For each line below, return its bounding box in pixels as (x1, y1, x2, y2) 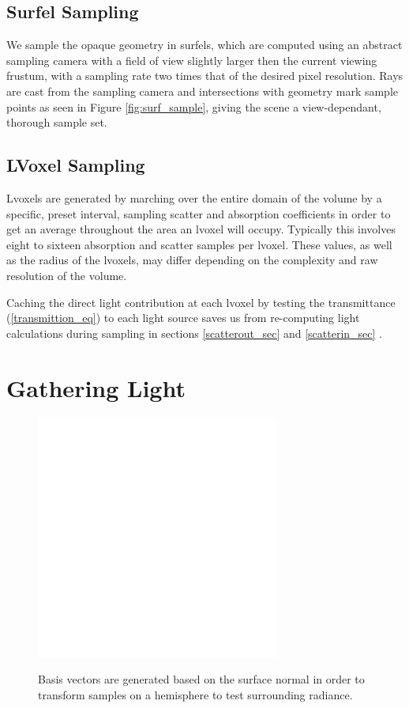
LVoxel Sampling (6, 153, 145, 177)
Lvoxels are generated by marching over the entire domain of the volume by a (6, 189, 382, 206)
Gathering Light (6, 371, 186, 403)
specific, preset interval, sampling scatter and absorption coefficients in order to (6, 205, 391, 221)
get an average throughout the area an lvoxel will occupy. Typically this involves (6, 221, 396, 237)
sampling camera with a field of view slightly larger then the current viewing (6, 51, 377, 68)
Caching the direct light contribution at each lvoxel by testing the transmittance (6, 293, 396, 310)
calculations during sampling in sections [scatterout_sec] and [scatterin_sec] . (6, 324, 383, 341)
